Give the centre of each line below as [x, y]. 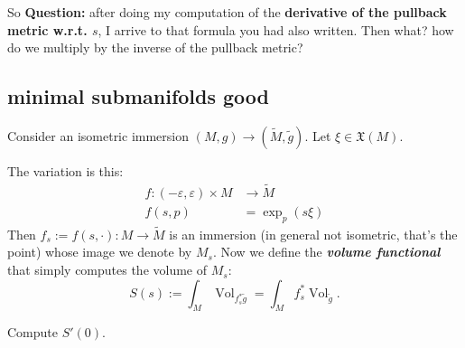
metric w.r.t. [47, 29]
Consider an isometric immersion [98, 135]
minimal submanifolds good [139, 96]
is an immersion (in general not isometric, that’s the [313, 234]
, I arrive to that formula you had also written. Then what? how [276, 29]
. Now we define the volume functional [326, 252]
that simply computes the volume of [107, 270]
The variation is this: [65, 170]
